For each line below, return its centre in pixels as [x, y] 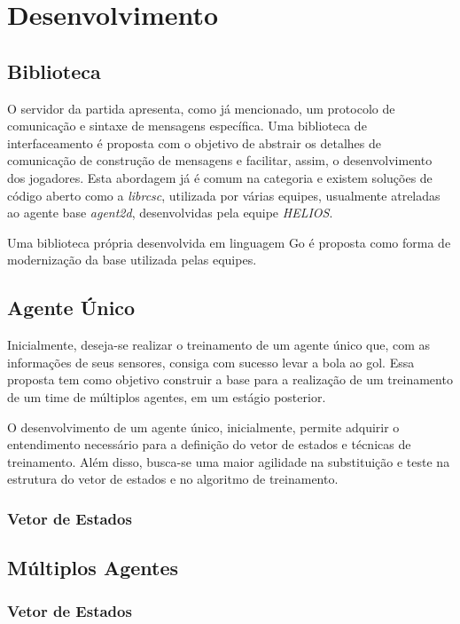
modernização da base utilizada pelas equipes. [132, 260]
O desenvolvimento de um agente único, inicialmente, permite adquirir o [203, 427]
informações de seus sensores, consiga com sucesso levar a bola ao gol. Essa [211, 362]
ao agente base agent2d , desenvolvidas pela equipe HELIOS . [170, 213]
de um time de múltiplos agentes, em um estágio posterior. [167, 396]
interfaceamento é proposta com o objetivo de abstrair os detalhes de [194, 142]
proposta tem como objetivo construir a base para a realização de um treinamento [230, 379]
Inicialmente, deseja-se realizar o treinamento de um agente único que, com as [219, 345]
